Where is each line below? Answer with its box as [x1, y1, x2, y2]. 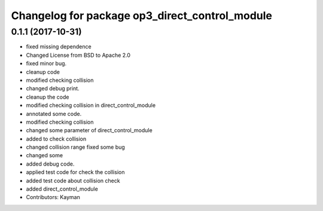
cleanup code [26, 68, 60, 75]
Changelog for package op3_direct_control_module [11, 9, 272, 22]
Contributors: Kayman [26, 194, 80, 201]
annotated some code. [26, 110, 82, 117]
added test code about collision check [26, 177, 120, 184]
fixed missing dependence [26, 43, 92, 50]
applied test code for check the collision [26, 169, 125, 176]
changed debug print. [26, 85, 80, 92]
